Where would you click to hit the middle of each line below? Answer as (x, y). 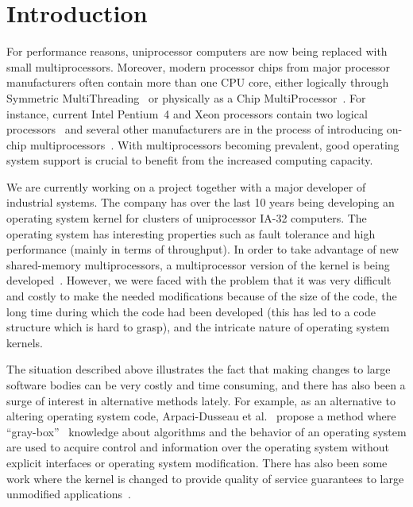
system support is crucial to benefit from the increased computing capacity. (190, 160)
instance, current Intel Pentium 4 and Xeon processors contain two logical (187, 113)
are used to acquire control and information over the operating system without (198, 447)
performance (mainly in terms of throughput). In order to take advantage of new (203, 249)
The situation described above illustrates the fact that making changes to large (199, 369)
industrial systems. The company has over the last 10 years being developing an (201, 202)
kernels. (25, 342)
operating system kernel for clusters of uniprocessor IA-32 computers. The (187, 218)
